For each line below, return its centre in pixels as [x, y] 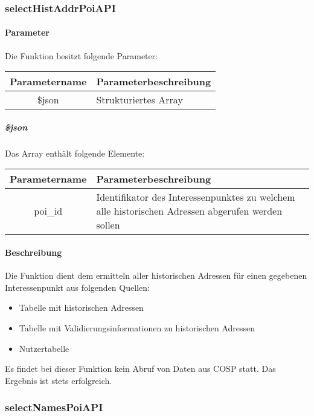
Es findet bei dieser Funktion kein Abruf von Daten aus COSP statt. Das [140, 369]
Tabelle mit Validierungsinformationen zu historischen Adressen [137, 327]
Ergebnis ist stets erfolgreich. [59, 380]
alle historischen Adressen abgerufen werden [189, 211]
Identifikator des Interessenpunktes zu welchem [196, 197]
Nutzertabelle [44, 348]
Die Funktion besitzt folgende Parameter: [82, 55]
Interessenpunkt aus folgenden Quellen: [77, 287]
